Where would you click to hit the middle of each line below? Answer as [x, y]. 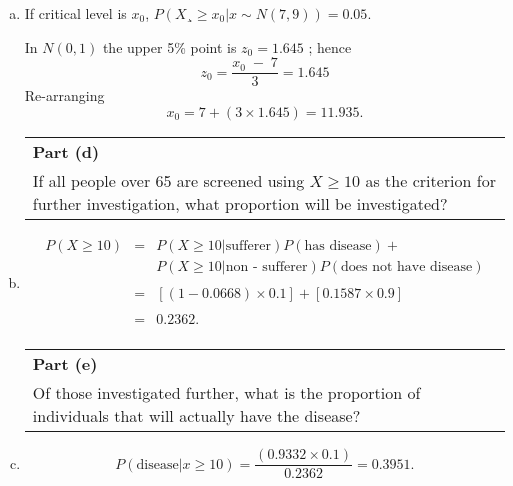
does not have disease [407, 266]
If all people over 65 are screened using [168, 180]
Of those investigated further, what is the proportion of [226, 393]
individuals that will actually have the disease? [196, 416]
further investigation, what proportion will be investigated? [240, 203]
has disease [338, 245]
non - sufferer [266, 266]
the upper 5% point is [169, 46]
